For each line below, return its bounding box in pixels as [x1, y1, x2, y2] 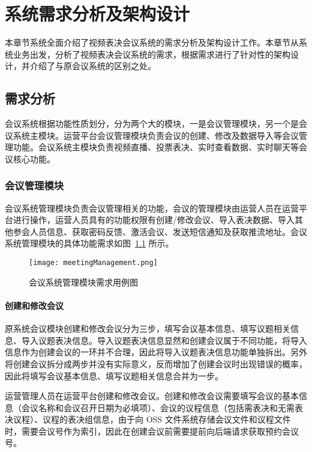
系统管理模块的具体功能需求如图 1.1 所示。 [5, 237, 174, 249]
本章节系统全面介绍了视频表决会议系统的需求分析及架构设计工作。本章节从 [5, 36, 299, 49]
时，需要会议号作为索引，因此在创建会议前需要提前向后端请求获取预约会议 [5, 424, 299, 437]
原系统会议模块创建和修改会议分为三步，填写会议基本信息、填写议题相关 [5, 322, 290, 335]
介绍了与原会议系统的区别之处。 [29, 60, 156, 72]
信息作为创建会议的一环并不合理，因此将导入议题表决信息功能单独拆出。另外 [5, 346, 307, 358]
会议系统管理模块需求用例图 [29, 275, 138, 288]
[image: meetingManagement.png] [29, 258, 158, 267]
